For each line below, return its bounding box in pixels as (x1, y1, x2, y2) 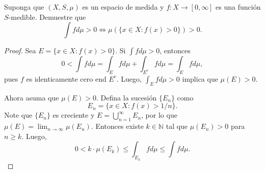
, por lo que (141, 110, 177, 120)
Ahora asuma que (4, 92, 59, 102)
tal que (166, 121, 188, 131)
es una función (216, 2, 261, 12)
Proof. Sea (4, 45, 36, 56)
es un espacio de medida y (82, 2, 164, 12)
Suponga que (4, 2, 44, 12)
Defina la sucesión (100, 92, 157, 102)
